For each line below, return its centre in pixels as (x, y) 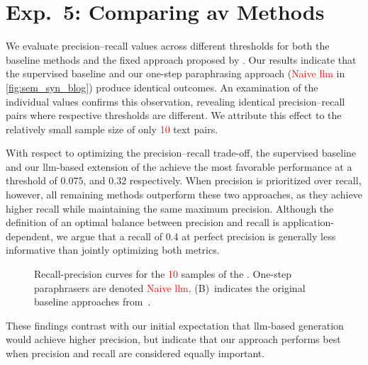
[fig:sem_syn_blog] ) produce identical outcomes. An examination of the (162, 87)
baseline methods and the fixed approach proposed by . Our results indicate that (181, 59)
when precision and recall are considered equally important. (135, 353)
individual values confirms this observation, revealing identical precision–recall (175, 101)
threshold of (32, 180)
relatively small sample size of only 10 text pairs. (112, 129)
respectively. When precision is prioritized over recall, (245, 180)
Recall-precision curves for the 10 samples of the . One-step (163, 274)
